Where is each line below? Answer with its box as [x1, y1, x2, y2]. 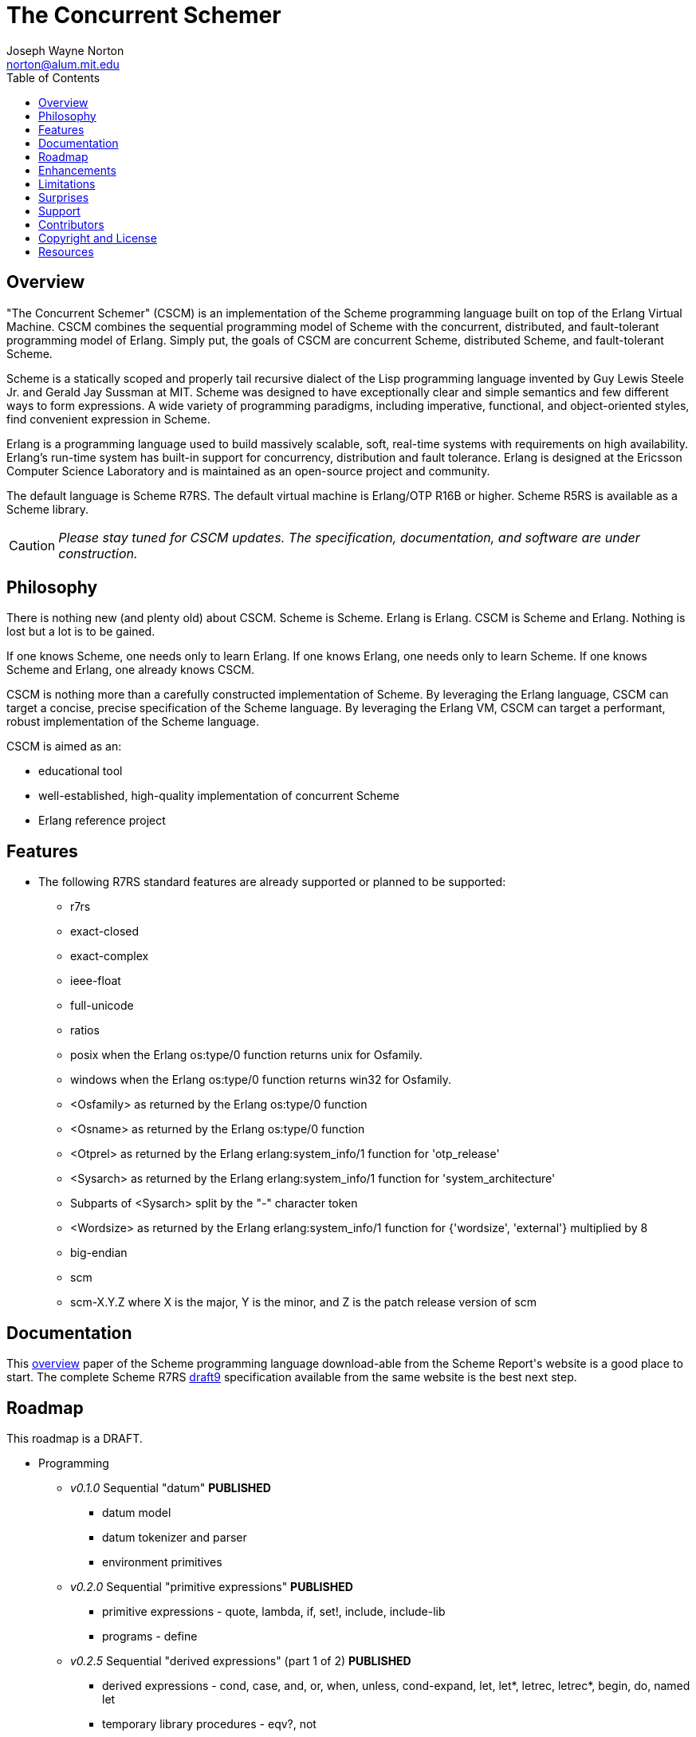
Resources [38, 244, 94, 258]
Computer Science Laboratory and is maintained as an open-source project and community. [6, 463, 490, 478]
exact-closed [70, 924, 140, 939]
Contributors [38, 217, 104, 231]
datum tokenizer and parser [102, 1530, 247, 1544]
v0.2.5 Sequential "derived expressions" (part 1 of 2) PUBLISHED [70, 1653, 411, 1668]
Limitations [38, 176, 96, 191]
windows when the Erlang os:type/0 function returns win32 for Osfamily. [70, 1073, 452, 1087]
